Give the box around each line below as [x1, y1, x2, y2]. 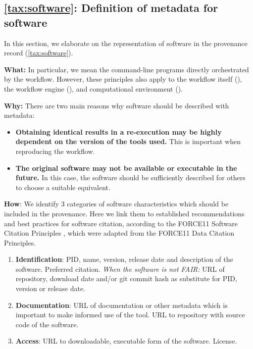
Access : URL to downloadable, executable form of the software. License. [15, 336, 237, 346]
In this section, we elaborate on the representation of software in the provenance [4, 38, 248, 48]
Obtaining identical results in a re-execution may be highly [15, 126, 222, 137]
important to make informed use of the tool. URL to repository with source [15, 309, 245, 320]
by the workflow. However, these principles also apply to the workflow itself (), [4, 74, 242, 84]
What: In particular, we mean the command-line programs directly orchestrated [4, 64, 249, 74]
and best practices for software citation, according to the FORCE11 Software [4, 218, 238, 228]
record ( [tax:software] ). [4, 48, 73, 58]
